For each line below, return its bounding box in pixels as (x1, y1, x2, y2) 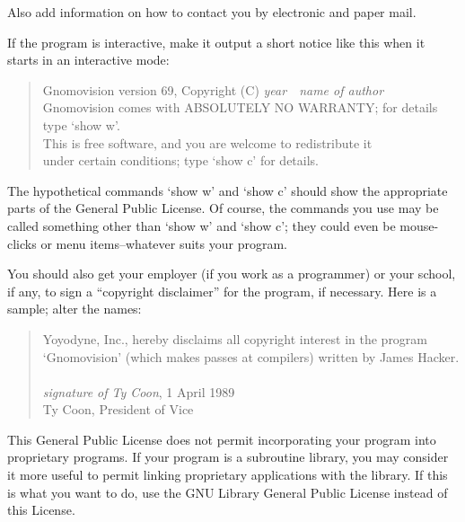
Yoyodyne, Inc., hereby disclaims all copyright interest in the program (42, 329, 428, 348)
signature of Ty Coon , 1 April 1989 (42, 382, 235, 401)
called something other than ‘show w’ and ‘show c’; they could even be (7, 216, 396, 234)
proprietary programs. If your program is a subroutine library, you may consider (7, 447, 449, 466)
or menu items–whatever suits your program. (40, 234, 287, 252)
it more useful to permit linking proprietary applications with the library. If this (7, 465, 448, 484)
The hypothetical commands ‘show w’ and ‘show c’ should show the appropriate (7, 181, 448, 199)
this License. (7, 500, 75, 519)
